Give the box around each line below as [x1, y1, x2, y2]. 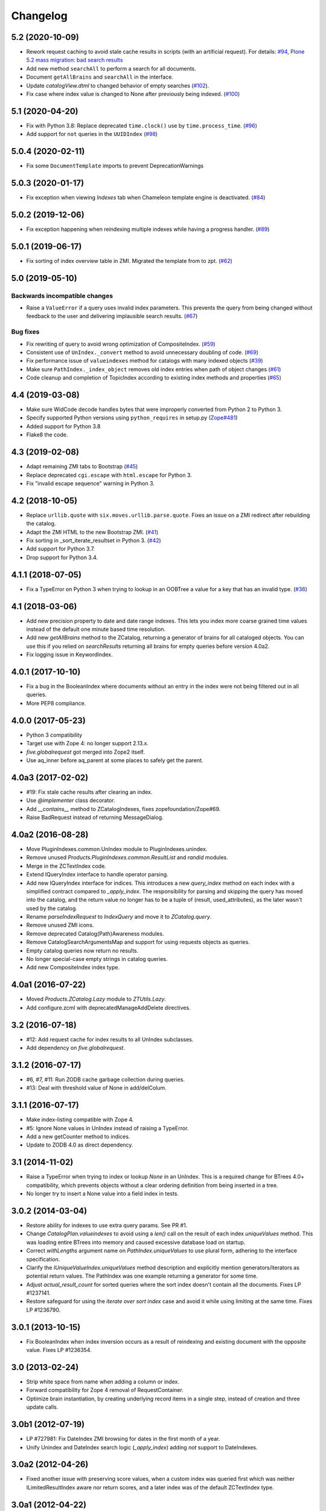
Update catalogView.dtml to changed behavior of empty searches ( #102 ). [26, 82, 209, 89]
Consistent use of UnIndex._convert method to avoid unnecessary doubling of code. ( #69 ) [26, 349, 259, 356]
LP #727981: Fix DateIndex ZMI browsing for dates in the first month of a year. [26, 1435, 220, 1443]
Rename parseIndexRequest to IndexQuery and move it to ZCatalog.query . [26, 913, 212, 921]
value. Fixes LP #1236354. [26, 1347, 92, 1354]
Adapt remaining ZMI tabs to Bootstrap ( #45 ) [26, 463, 138, 470]
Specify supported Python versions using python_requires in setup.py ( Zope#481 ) [26, 414, 238, 421]
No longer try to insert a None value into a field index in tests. [26, 1190, 179, 1197]
